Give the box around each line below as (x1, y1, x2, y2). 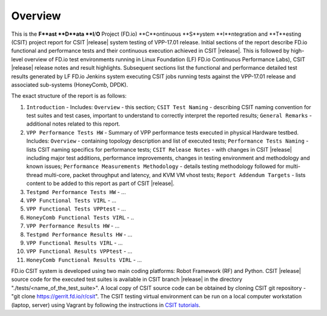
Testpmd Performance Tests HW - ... (26, 188, 127, 195)
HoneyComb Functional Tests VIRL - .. (26, 213, 134, 221)
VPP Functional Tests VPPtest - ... (26, 205, 127, 212)
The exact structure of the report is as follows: (11, 92, 127, 99)
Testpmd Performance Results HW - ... (26, 230, 133, 238)
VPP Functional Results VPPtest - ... (26, 247, 133, 255)
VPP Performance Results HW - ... (26, 222, 120, 230)
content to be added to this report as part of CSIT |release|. (26, 180, 175, 187)
